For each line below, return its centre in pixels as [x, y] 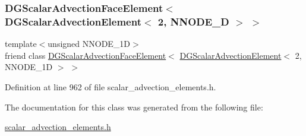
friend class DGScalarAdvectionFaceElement [86, 55]
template [21, 44]
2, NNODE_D [193, 21]
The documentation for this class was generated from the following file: [134, 107]
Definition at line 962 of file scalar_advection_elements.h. [111, 86]
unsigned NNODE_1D [89, 44]
